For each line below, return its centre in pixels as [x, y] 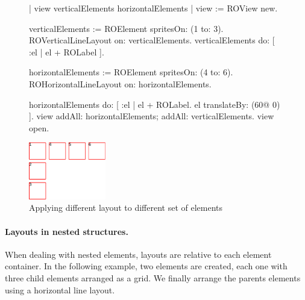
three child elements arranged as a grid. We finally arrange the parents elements [153, 278]
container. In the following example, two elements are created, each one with [146, 266]
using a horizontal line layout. [60, 289]
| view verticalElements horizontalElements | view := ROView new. [153, 8]
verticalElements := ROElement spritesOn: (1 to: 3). [126, 28]
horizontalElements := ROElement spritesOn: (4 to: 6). [131, 72]
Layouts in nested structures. [67, 231]
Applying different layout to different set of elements [126, 208]
